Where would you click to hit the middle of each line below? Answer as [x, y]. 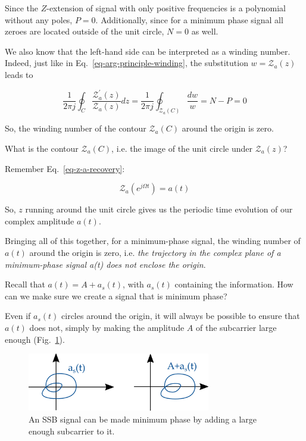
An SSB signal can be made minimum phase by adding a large [143, 419]
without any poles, [39, 19]
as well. [205, 31]
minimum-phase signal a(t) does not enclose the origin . [105, 264]
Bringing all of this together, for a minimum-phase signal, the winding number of [153, 241]
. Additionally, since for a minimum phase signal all [189, 19]
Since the [21, 8]
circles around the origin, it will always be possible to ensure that [181, 316]
